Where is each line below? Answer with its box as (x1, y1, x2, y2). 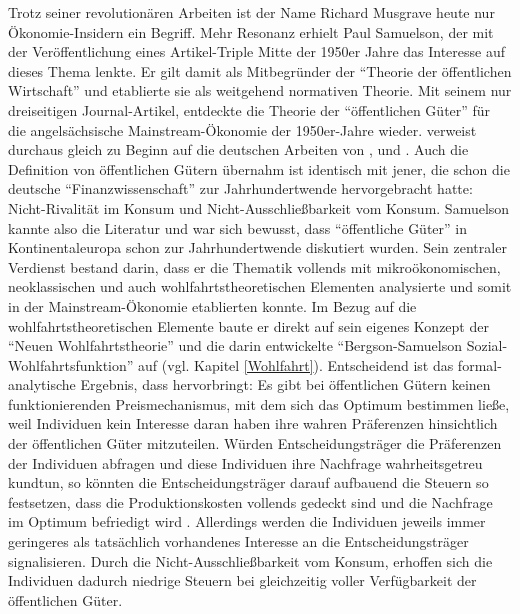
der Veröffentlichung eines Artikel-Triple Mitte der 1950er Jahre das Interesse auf (8, 41, 506, 62)
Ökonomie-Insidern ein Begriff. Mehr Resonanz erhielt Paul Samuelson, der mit (8, 21, 494, 42)
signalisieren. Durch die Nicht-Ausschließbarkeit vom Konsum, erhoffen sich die (8, 550, 493, 571)
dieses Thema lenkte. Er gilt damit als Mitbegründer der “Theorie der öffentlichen (8, 60, 512, 81)
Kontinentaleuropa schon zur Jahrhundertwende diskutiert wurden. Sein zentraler (8, 237, 507, 258)
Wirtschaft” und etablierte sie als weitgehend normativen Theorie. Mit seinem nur (8, 80, 512, 101)
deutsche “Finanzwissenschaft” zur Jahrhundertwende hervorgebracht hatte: (8, 178, 473, 199)
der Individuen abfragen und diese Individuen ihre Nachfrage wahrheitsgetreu (8, 452, 483, 473)
